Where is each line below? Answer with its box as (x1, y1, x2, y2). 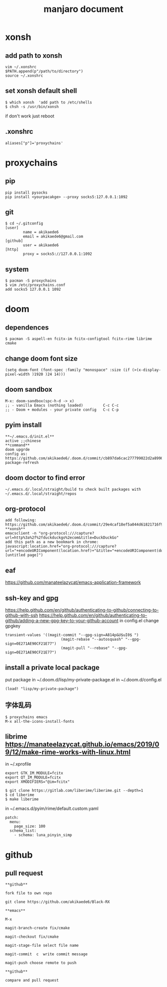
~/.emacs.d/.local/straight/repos (5, 491, 77, 496)
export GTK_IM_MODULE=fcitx (5, 770, 64, 776)
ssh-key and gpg (5, 594, 59, 602)
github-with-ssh (5, 612, 38, 618)
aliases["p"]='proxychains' (5, 140, 64, 145)
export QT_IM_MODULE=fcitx (5, 775, 61, 780)
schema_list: (9, 828, 37, 833)
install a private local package (5, 663, 100, 672)
